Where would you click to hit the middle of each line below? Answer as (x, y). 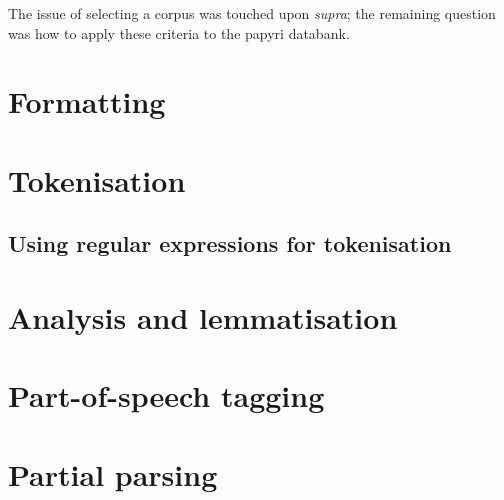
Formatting (87, 101)
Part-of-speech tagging (166, 395)
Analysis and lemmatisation (203, 316)
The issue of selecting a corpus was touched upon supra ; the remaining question (252, 13)
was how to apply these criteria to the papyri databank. (179, 32)
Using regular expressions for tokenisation (230, 243)
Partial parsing (113, 473)
